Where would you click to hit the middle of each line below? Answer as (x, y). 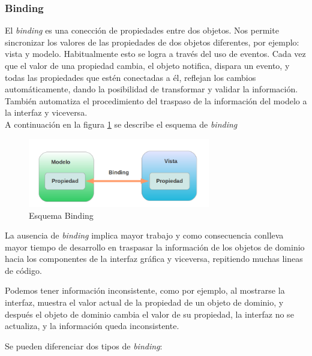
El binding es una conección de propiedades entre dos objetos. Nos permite (142, 30)
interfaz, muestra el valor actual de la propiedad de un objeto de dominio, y (144, 302)
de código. (23, 270)
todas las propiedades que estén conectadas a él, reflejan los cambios (130, 77)
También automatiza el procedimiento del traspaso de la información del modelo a (156, 100)
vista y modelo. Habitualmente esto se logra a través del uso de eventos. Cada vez (155, 54)
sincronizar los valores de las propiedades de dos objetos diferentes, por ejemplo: (152, 42)
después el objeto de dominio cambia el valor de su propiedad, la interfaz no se (149, 314)
